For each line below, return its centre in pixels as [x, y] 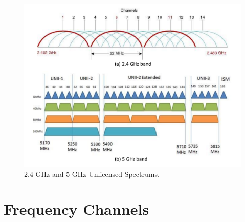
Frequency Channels [76, 209]
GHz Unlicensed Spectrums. [116, 174]
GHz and [50, 174]
